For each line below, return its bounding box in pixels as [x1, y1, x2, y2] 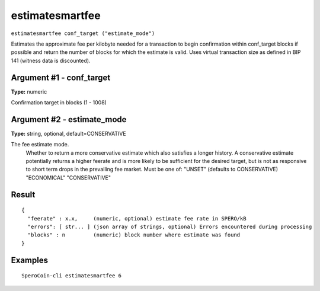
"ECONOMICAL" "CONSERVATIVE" [25, 174, 111, 181]
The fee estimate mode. [11, 141, 69, 148]
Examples [11, 255, 49, 265]
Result [11, 190, 36, 200]
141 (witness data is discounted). [11, 57, 91, 64]
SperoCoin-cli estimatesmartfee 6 [21, 273, 121, 279]
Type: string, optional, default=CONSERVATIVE [11, 130, 127, 137]
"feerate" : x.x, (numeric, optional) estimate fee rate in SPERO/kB [27, 215, 247, 222]
